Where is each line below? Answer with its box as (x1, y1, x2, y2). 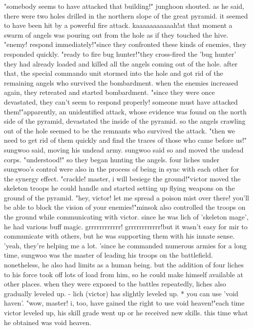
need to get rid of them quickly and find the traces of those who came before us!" (4, 135, 247, 145)
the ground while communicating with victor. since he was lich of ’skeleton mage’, (4, 212, 249, 222)
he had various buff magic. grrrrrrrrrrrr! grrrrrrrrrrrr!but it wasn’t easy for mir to (4, 221, 248, 231)
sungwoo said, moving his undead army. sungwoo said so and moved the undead (4, 144, 244, 154)
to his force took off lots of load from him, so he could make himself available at (4, 269, 243, 279)
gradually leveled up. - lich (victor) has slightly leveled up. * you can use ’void (4, 288, 238, 298)
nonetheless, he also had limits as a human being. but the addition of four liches (4, 260, 244, 270)
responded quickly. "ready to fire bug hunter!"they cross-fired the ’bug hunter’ (4, 48, 236, 59)
